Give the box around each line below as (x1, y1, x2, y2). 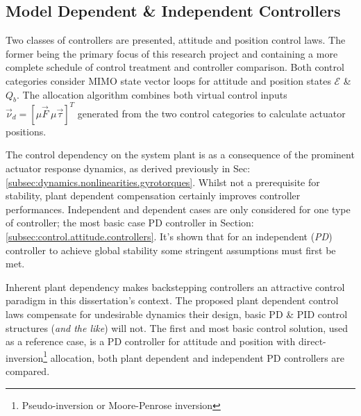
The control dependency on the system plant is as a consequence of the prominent (6, 147, 355, 162)
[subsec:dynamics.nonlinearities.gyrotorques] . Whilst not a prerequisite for (6, 174, 320, 189)
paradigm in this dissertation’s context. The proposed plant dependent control (6, 293, 339, 308)
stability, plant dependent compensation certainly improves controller (6, 188, 301, 203)
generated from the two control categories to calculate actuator (77, 106, 346, 120)
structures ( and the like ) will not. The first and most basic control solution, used (6, 320, 349, 335)
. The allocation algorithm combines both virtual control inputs (17, 87, 287, 101)
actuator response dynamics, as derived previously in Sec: (6, 161, 251, 176)
